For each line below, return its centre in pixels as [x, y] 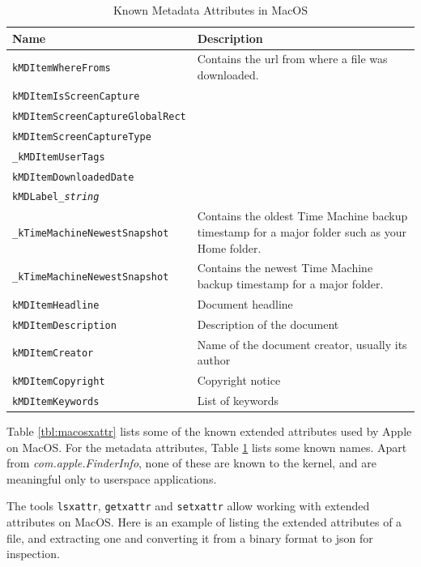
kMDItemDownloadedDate [73, 177]
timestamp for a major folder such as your [302, 231]
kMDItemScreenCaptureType [82, 136]
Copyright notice [239, 380]
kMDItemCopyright [59, 382]
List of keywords [238, 400]
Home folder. [229, 247]
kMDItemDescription [64, 325]
